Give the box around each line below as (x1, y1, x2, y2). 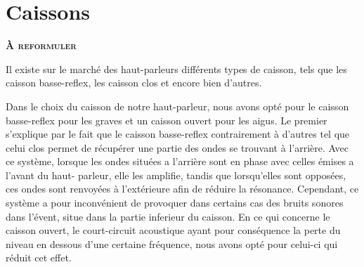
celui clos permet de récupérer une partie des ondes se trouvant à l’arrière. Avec (6, 140, 349, 155)
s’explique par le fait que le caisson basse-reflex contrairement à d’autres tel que (6, 126, 350, 141)
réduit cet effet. (6, 250, 72, 265)
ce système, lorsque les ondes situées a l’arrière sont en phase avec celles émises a (6, 154, 354, 169)
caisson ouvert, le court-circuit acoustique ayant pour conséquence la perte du (6, 223, 341, 237)
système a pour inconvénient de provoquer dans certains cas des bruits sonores (6, 195, 344, 210)
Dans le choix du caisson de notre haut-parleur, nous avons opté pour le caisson (6, 98, 349, 113)
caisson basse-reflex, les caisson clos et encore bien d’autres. (6, 75, 262, 90)
